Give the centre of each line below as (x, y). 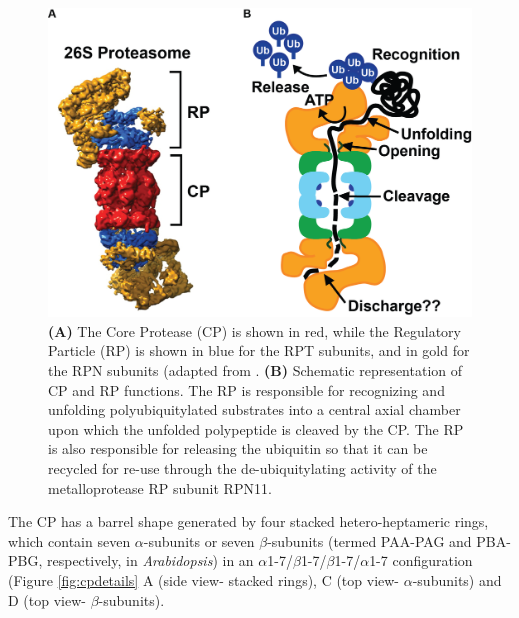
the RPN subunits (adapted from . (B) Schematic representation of (255, 370)
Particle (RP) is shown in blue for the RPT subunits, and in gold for (259, 350)
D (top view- (47, 599)
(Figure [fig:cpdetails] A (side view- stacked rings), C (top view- (204, 580)
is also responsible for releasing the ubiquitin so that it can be (238, 448)
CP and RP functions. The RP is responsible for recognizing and (246, 389)
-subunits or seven (199, 540)
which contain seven (69, 540)
